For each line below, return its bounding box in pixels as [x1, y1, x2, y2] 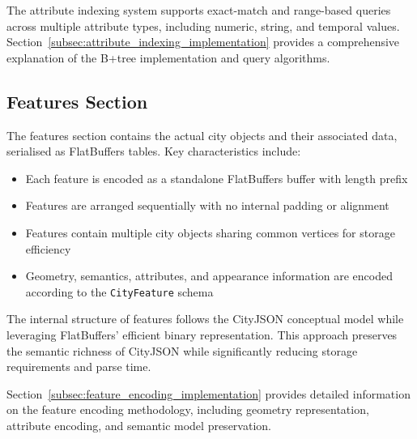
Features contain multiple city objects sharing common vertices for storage [25, 224, 395, 241]
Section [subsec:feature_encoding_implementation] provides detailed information [6, 385, 411, 402]
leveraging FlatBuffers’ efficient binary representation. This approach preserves [6, 326, 398, 343]
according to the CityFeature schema [25, 283, 214, 300]
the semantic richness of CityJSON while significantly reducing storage [6, 342, 358, 359]
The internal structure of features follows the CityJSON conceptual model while [6, 310, 404, 327]
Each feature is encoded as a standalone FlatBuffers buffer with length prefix [25, 169, 408, 186]
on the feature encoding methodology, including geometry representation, [6, 401, 369, 418]
